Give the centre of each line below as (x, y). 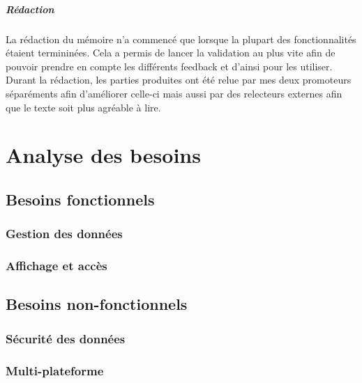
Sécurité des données (66, 338)
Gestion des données (64, 234)
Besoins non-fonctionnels (97, 304)
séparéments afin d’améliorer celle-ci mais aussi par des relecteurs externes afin (174, 93)
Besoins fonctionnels (80, 199)
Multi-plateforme (55, 370)
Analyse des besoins (103, 155)
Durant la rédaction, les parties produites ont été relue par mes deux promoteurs (179, 80)
